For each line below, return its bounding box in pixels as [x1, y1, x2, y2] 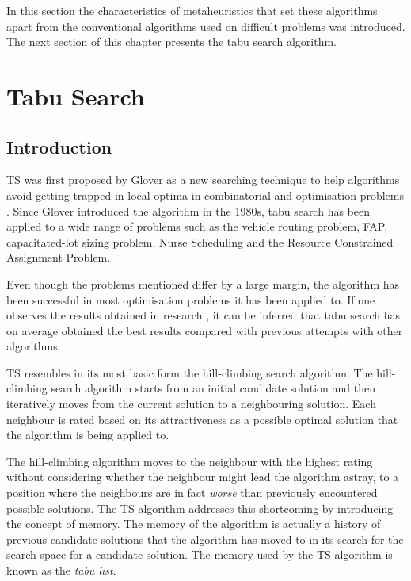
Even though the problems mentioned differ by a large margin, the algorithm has [6, 275, 400, 292]
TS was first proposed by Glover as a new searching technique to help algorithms [6, 171, 400, 188]
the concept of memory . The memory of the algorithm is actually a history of [6, 515, 381, 532]
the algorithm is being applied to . [6, 426, 169, 443]
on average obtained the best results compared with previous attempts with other [6, 322, 403, 338]
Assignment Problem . [6, 249, 111, 266]
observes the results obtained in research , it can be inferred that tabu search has [6, 307, 401, 323]
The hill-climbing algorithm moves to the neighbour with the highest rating [6, 453, 373, 469]
